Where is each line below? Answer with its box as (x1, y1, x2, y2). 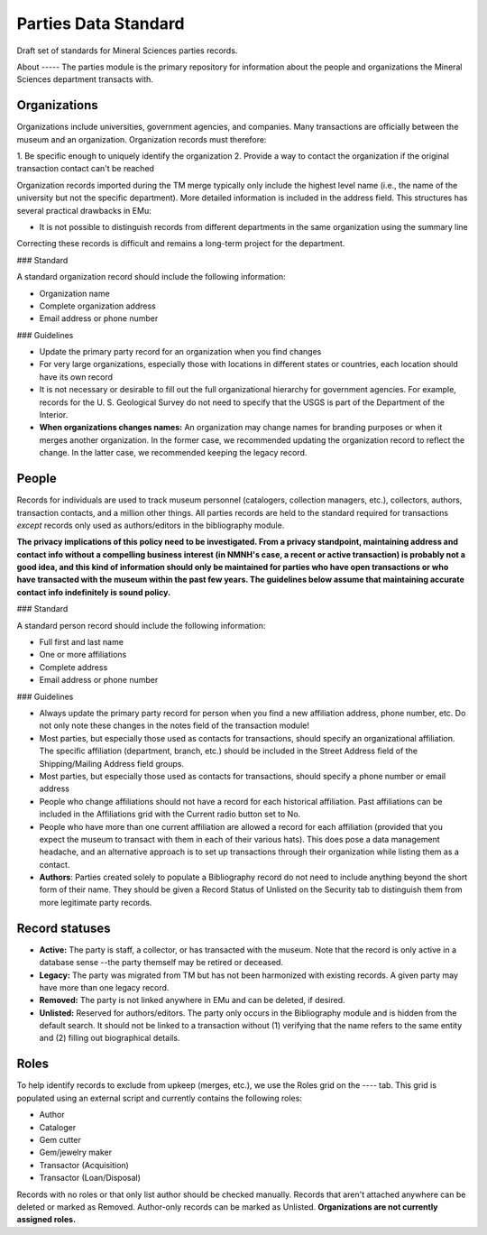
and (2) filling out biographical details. (39, 1033, 180, 1044)
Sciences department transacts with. (16, 74, 153, 85)
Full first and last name (39, 637, 124, 648)
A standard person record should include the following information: (16, 620, 266, 631)
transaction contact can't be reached (16, 163, 155, 174)
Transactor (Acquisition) (39, 1159, 130, 1170)
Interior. (39, 410, 69, 420)
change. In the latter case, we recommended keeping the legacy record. (39, 447, 308, 458)
